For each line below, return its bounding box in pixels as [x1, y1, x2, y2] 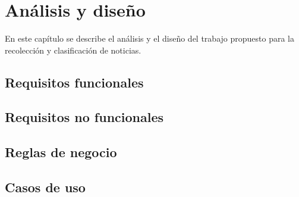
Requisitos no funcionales [5, 108, 164, 126]
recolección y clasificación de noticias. [5, 43, 141, 56]
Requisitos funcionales [5, 73, 144, 91]
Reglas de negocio [5, 143, 117, 161]
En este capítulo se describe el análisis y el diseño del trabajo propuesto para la [5, 32, 294, 45]
